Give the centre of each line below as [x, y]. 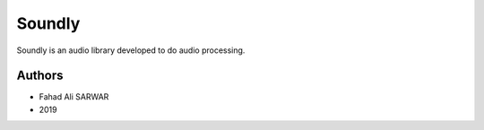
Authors [40, 76]
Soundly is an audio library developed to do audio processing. [131, 50]
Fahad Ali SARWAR [74, 97]
